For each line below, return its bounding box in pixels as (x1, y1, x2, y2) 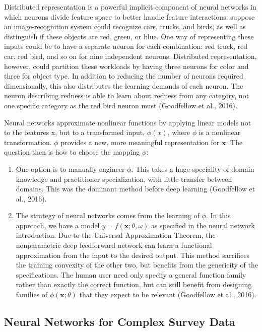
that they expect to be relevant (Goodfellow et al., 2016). (79, 289, 256, 300)
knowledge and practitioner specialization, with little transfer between (16, 173, 232, 184)
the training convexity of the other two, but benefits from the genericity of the (16, 259, 258, 270)
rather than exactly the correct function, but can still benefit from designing (16, 279, 252, 290)
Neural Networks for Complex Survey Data (4, 314, 235, 329)
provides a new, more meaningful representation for (60, 137, 220, 147)
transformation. (4, 137, 52, 147)
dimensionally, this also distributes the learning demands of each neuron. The (4, 80, 243, 91)
